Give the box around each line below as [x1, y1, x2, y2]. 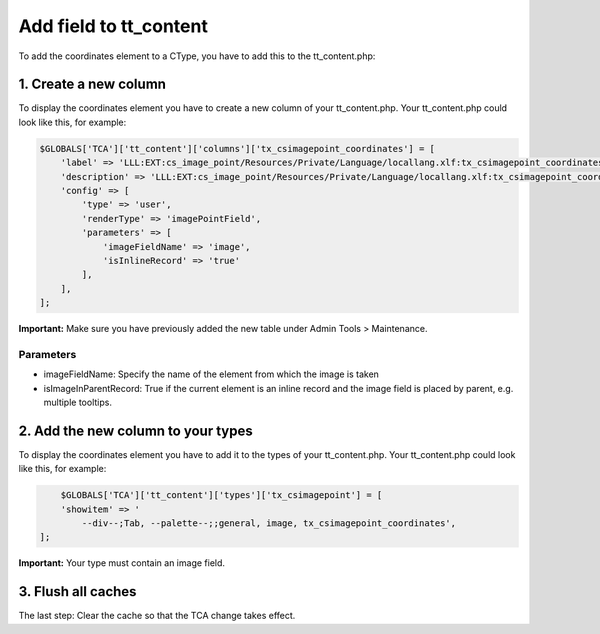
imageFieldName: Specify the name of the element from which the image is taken [43, 368, 380, 380]
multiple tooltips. [43, 396, 112, 409]
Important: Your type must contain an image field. [18, 557, 225, 569]
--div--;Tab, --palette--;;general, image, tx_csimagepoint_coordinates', [81, 518, 457, 529]
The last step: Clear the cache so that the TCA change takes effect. [18, 610, 296, 622]
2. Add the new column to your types [18, 422, 254, 439]
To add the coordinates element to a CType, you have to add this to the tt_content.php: [18, 50, 376, 62]
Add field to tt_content [18, 15, 209, 37]
